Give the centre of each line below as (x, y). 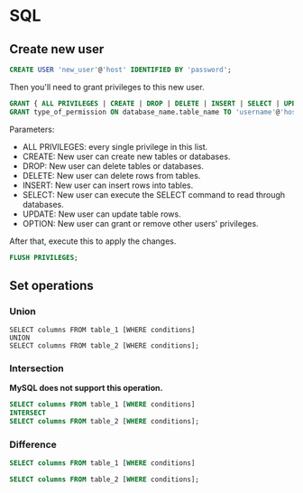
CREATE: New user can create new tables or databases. (126, 156)
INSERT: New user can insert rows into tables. (108, 185)
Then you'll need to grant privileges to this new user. (107, 87)
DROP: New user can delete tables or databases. (113, 166)
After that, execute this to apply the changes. (93, 241)
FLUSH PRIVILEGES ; (44, 257)
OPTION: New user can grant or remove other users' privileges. (140, 223)
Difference (33, 445)
